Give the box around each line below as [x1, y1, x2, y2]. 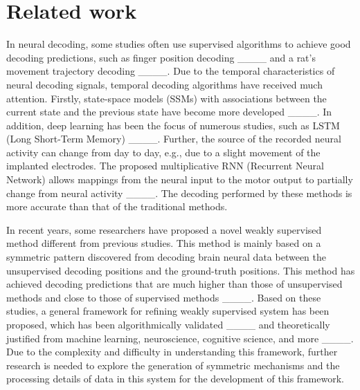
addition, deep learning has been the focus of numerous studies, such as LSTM [6, 118, 340, 132]
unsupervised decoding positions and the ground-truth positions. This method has [6, 263, 355, 277]
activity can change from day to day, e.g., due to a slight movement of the [6, 145, 321, 159]
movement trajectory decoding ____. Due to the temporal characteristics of [6, 64, 335, 78]
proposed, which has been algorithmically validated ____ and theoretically [6, 317, 330, 331]
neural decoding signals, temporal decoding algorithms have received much [6, 77, 323, 91]
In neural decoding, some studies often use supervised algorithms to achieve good [6, 37, 351, 51]
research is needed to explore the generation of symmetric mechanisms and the [6, 357, 340, 372]
